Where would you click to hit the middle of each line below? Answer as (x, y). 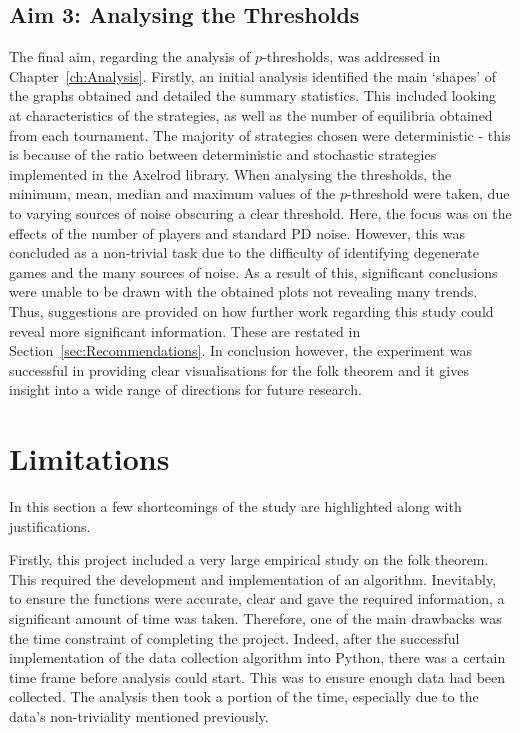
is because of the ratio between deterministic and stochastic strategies (223, 154)
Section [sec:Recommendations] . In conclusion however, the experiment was (240, 350)
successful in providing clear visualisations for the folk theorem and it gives (239, 369)
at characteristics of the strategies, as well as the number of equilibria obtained (251, 114)
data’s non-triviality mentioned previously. (139, 715)
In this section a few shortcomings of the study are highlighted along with (235, 506)
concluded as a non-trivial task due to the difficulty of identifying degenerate (244, 252)
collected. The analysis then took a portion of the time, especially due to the (244, 696)
